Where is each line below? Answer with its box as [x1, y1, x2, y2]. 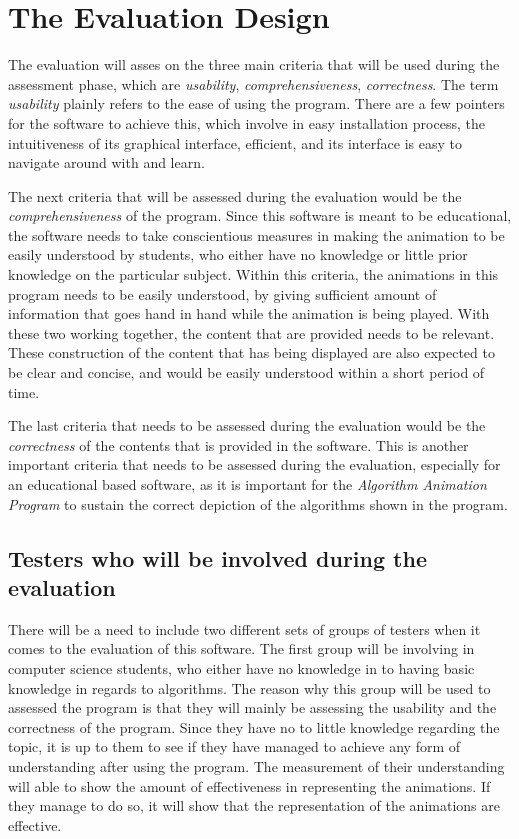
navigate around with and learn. [8, 152, 205, 173]
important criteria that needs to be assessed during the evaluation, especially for [8, 454, 501, 475]
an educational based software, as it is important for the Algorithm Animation [8, 474, 487, 494]
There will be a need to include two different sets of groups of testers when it [8, 618, 481, 639]
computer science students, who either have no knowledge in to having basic [8, 657, 475, 678]
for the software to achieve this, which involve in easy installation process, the [8, 112, 485, 133]
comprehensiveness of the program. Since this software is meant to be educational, [8, 205, 512, 226]
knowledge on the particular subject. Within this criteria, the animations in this [8, 264, 499, 285]
